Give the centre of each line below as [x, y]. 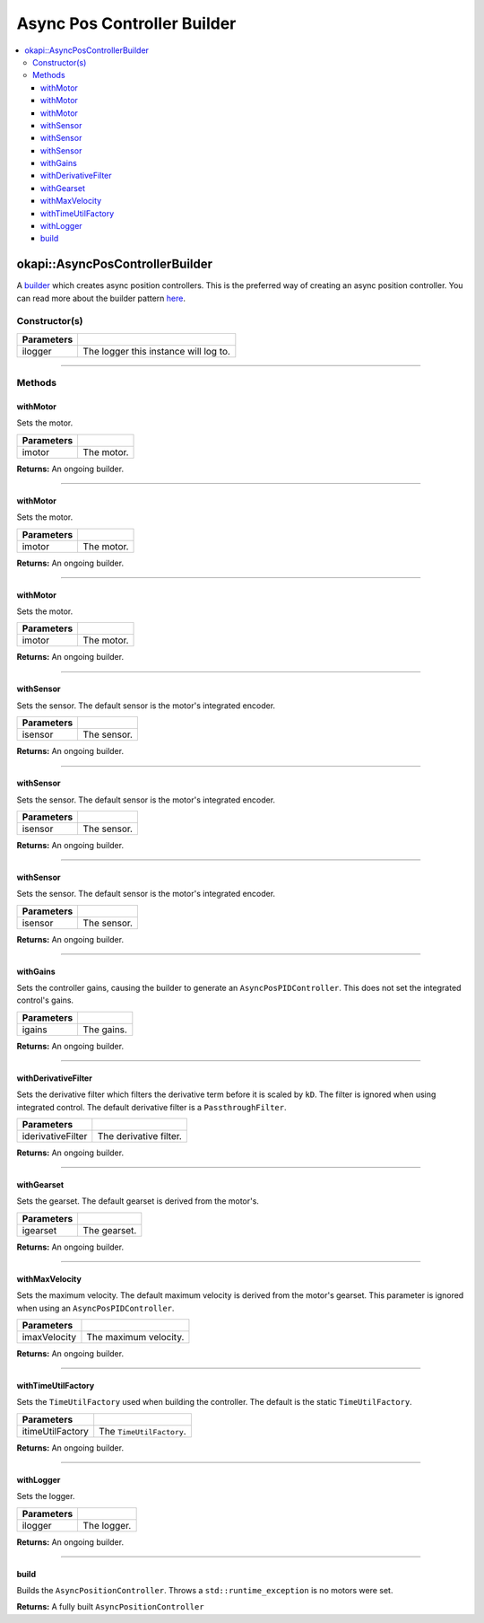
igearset [39, 1230]
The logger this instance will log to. [156, 351]
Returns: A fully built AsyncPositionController [111, 1607]
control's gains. [45, 1000]
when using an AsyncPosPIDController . [95, 1308]
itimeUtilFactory [56, 1431]
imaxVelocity [49, 1337]
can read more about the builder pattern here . [101, 298]
